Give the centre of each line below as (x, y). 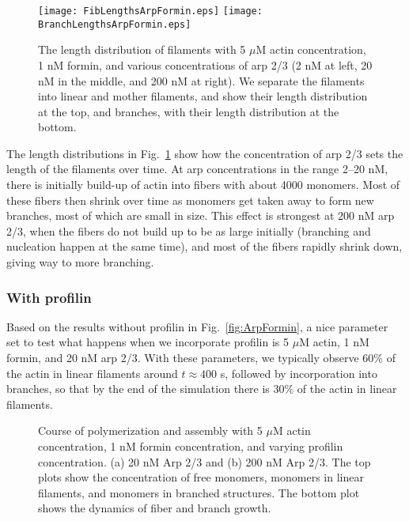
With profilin (49, 297)
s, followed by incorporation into (299, 373)
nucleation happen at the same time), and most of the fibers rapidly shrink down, (204, 246)
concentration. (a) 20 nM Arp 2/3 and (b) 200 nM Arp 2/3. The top (204, 461)
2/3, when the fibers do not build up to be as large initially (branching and (189, 230)
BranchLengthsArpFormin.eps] (115, 24)
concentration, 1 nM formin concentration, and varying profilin (191, 446)
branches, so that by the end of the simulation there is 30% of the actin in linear (202, 389)
